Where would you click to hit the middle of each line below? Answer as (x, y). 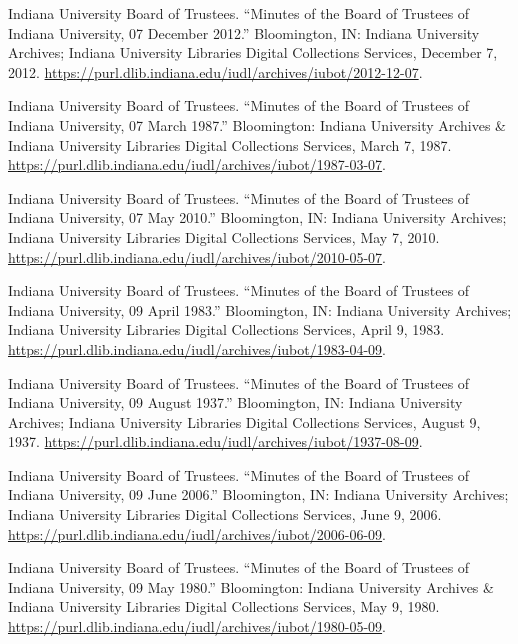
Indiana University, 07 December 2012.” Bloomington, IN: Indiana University (244, 32)
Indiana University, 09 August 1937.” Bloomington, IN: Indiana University (235, 402)
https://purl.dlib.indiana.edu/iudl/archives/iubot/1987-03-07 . (197, 164)
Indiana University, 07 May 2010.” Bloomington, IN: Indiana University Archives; (257, 217)
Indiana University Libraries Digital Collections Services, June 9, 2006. (225, 514)
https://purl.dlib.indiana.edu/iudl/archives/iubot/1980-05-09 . (197, 626)
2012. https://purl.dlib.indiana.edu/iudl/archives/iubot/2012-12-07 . (215, 71)
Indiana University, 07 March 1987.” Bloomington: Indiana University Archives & (257, 124)
